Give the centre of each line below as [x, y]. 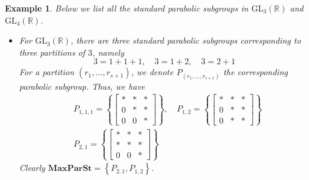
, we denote [152, 72]
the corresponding [255, 72]
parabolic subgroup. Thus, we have [82, 86]
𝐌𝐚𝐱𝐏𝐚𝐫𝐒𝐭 [70, 169]
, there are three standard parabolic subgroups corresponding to [186, 40]
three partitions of [52, 52]
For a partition [47, 72]
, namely [108, 52]
